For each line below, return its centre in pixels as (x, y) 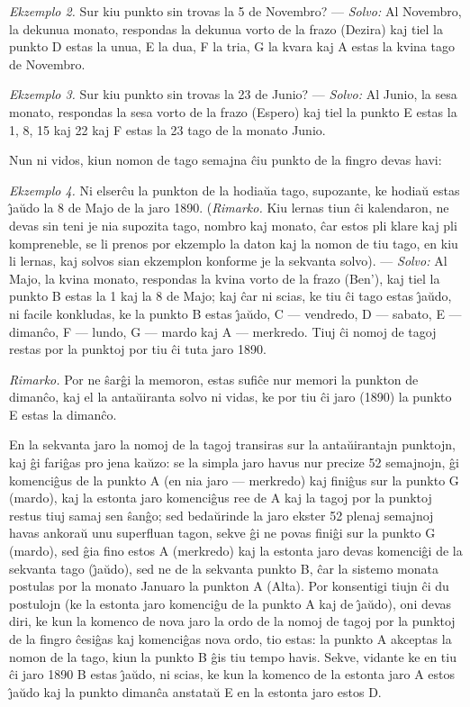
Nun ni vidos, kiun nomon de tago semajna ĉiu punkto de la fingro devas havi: (226, 160)
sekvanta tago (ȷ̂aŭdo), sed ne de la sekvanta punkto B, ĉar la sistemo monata (224, 568)
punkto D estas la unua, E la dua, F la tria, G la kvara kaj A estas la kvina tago (232, 46)
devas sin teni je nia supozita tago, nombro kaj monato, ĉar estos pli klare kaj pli (233, 225)
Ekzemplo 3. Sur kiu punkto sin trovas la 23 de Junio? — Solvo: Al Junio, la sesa (233, 94)
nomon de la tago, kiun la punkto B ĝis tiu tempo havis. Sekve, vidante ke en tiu (233, 656)
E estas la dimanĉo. (63, 414)
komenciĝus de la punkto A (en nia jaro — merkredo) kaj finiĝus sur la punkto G (234, 480)
